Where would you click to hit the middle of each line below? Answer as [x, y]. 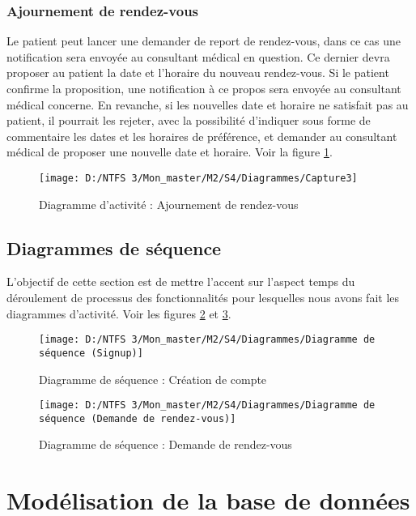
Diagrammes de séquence [114, 247]
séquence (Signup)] [91, 353]
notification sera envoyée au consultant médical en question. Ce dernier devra [198, 56]
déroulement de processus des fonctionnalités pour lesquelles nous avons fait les [203, 298]
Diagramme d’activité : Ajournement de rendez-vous [169, 204]
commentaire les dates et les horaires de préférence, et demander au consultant [202, 136]
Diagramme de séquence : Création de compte [153, 379]
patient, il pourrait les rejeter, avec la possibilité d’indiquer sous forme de [189, 120]
